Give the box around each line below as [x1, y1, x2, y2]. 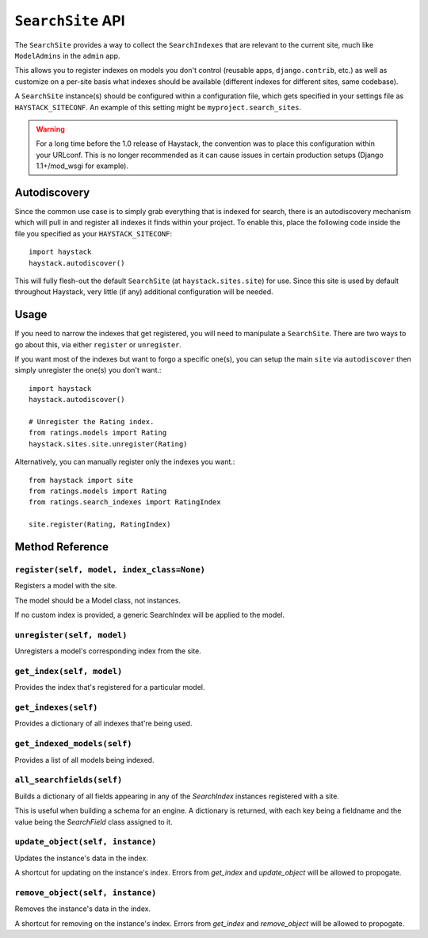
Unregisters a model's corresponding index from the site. [14, 646, 201, 656]
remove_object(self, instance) [14, 887, 157, 898]
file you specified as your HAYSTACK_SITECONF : [14, 228, 173, 238]
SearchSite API [14, 12, 126, 29]
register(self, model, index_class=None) [14, 564, 206, 575]
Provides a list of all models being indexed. [14, 755, 155, 764]
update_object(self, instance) [14, 837, 157, 848]
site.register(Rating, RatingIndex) [29, 520, 171, 529]
